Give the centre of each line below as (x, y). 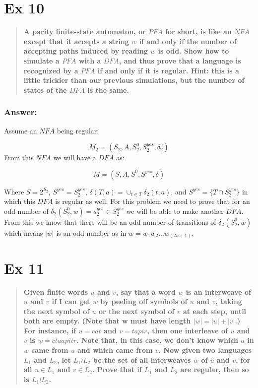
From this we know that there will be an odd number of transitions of (110, 222)
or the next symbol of (136, 311)
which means (24, 232)
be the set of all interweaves (142, 359)
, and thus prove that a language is (180, 60)
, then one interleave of (188, 330)
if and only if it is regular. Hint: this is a (168, 70)
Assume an (21, 130)
